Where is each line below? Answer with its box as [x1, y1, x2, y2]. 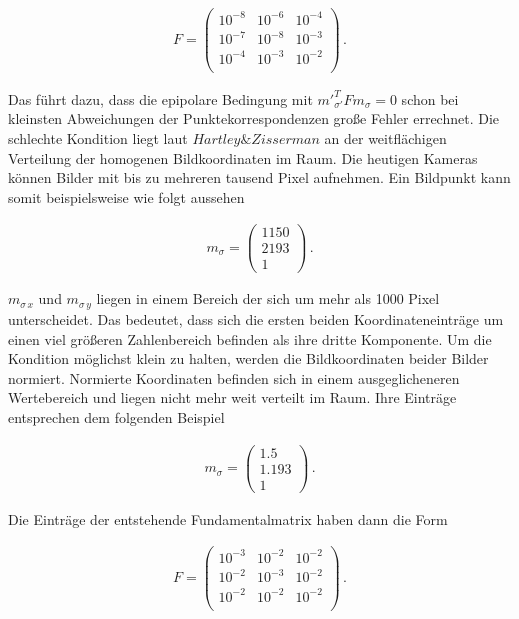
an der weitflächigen [324, 127, 447, 148]
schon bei [401, 88, 459, 109]
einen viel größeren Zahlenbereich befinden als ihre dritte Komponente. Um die [8, 328, 492, 349]
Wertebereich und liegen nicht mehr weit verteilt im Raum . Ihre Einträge [8, 387, 457, 408]
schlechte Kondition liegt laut [8, 127, 188, 148]
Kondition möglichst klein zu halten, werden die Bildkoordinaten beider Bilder [8, 348, 489, 369]
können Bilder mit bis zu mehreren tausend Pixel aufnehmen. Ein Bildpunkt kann [8, 167, 511, 188]
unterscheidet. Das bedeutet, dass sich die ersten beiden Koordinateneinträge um [8, 308, 504, 329]
